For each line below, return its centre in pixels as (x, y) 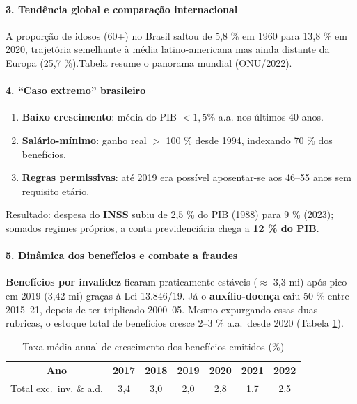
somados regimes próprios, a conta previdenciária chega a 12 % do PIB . (162, 227)
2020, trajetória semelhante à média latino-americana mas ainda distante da (168, 49)
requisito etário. (56, 191)
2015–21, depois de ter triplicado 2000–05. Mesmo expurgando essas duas (162, 309)
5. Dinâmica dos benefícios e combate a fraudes (122, 255)
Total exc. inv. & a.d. (57, 388)
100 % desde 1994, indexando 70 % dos (249, 140)
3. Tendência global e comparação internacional (122, 9)
